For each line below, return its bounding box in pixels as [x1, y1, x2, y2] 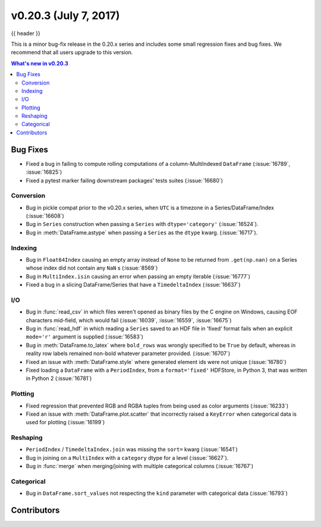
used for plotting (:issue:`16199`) [26, 419, 105, 426]
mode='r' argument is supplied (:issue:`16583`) [26, 333, 144, 340]
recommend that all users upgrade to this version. [11, 49, 133, 56]
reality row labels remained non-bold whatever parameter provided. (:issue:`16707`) [26, 350, 231, 357]
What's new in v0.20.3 [11, 59, 68, 67]
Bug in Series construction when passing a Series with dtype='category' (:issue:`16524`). [26, 221, 259, 228]
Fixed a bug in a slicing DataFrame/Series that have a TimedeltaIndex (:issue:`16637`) [26, 281, 241, 288]
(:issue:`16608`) [26, 212, 65, 219]
